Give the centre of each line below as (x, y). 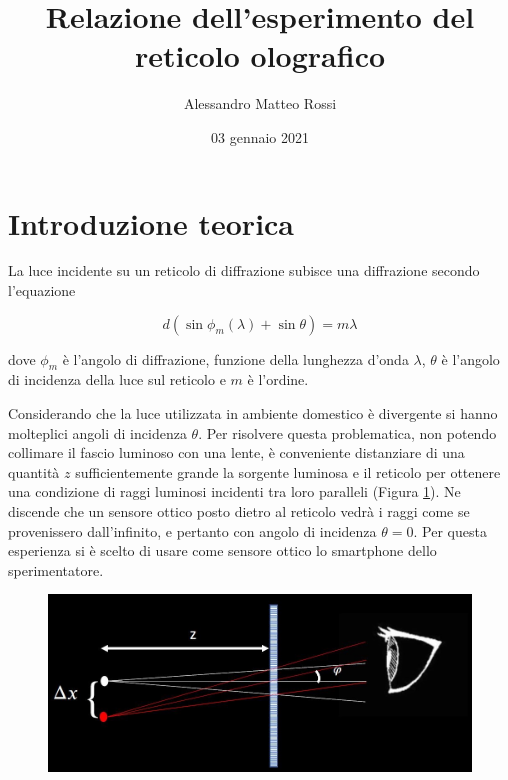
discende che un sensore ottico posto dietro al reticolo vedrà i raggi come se (239, 510)
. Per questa (450, 530)
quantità (34, 471)
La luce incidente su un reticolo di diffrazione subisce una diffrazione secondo (244, 270)
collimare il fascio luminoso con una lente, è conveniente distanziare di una (236, 452)
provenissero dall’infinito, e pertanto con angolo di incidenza (192, 530)
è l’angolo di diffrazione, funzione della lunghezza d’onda (235, 358)
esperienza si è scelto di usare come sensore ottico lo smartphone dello (222, 550)
